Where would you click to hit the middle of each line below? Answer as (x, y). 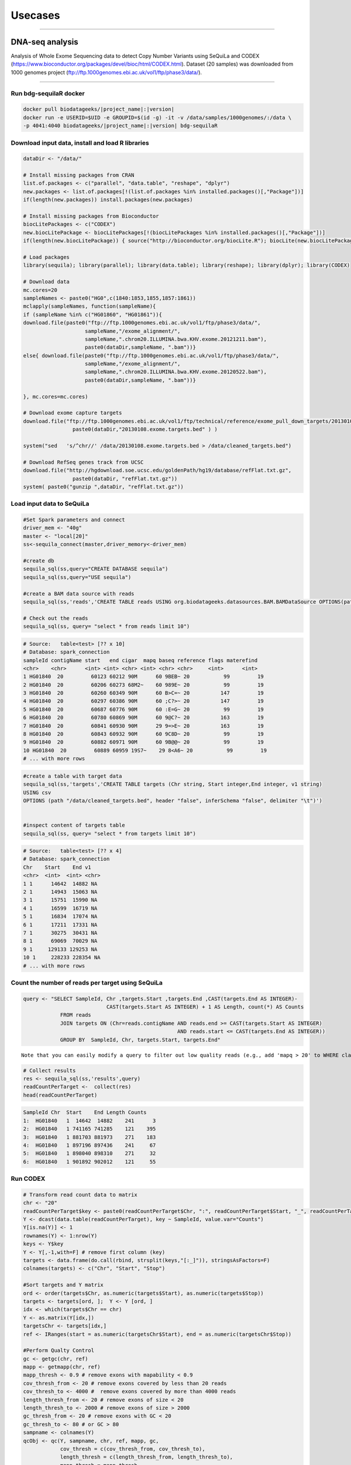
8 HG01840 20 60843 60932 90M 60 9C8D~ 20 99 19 (144, 734)
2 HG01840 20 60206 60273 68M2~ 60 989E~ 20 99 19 (144, 685)
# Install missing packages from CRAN (79, 175)
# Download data (47, 282)
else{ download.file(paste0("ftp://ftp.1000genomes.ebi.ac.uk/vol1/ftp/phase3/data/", (151, 355)
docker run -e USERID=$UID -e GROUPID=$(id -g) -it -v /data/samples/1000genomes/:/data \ (157, 117)
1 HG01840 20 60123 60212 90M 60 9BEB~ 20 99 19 (144, 677)
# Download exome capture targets (73, 413)
